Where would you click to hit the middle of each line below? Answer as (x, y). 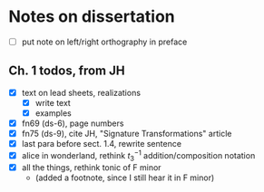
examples (53, 113)
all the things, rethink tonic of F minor (91, 167)
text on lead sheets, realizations (81, 92)
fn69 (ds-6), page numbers (73, 123)
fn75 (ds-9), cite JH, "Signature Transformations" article (127, 134)
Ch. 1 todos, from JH (67, 71)
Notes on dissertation (92, 17)
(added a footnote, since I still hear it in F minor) (125, 178)
